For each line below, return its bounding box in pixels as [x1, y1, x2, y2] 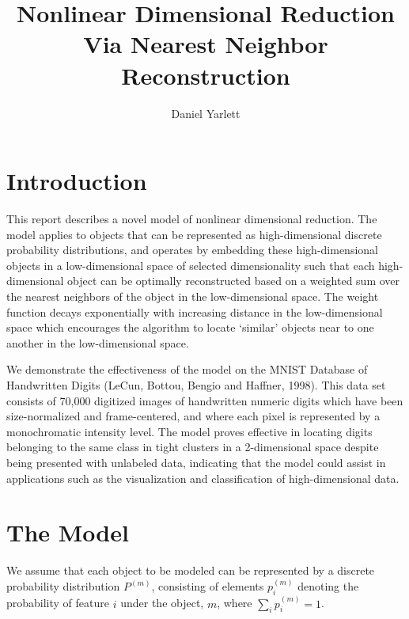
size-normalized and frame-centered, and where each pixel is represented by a [6, 408, 381, 424]
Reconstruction [121, 59, 290, 91]
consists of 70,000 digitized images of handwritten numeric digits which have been [6, 392, 403, 408]
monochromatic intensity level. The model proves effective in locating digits [6, 423, 373, 439]
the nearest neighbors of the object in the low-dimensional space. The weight [6, 288, 379, 304]
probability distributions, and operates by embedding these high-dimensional [6, 241, 378, 258]
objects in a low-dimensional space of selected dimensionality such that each [6, 256, 375, 273]
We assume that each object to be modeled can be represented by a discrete [6, 562, 375, 579]
